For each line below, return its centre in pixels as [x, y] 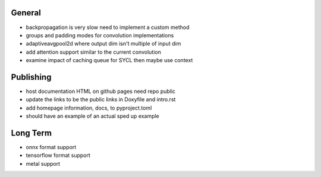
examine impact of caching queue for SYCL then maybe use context [109, 60]
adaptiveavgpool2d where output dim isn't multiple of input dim [103, 44]
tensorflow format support [58, 155]
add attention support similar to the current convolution [94, 52]
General [26, 13]
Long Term [31, 133]
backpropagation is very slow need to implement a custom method [108, 27]
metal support [43, 163]
